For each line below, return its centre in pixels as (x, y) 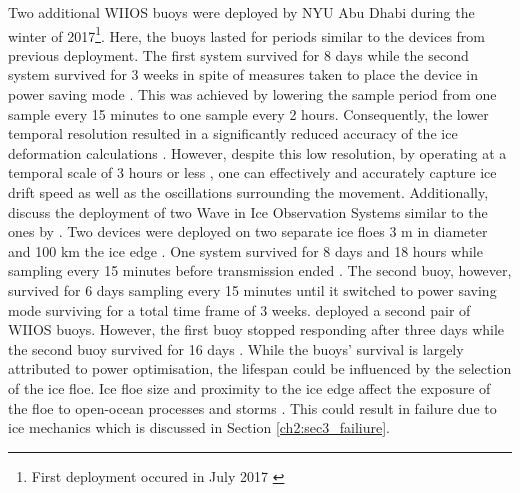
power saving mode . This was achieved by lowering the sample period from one (252, 94)
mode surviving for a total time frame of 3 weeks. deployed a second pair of (239, 309)
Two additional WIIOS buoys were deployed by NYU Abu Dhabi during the (241, 12)
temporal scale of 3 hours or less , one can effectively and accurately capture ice (252, 172)
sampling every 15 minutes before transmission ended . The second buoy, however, (260, 270)
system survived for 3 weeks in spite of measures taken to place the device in (243, 74)
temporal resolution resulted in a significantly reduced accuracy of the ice (233, 133)
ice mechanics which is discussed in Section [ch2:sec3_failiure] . (199, 427)
